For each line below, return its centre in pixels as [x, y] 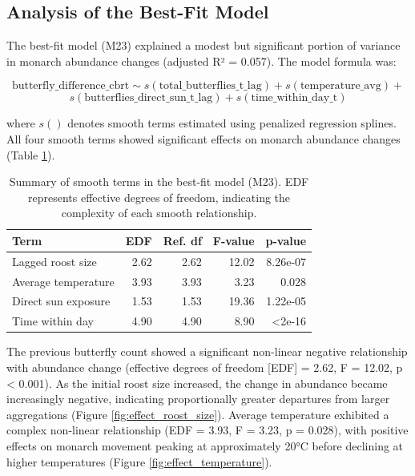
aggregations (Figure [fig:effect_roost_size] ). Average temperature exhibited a [198, 414]
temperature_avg [340, 86]
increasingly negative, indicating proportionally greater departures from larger [198, 399]
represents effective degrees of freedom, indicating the [159, 197]
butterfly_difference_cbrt [71, 86]
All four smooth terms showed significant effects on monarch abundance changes [203, 138]
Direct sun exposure [61, 301]
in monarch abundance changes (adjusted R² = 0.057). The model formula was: [201, 61]
